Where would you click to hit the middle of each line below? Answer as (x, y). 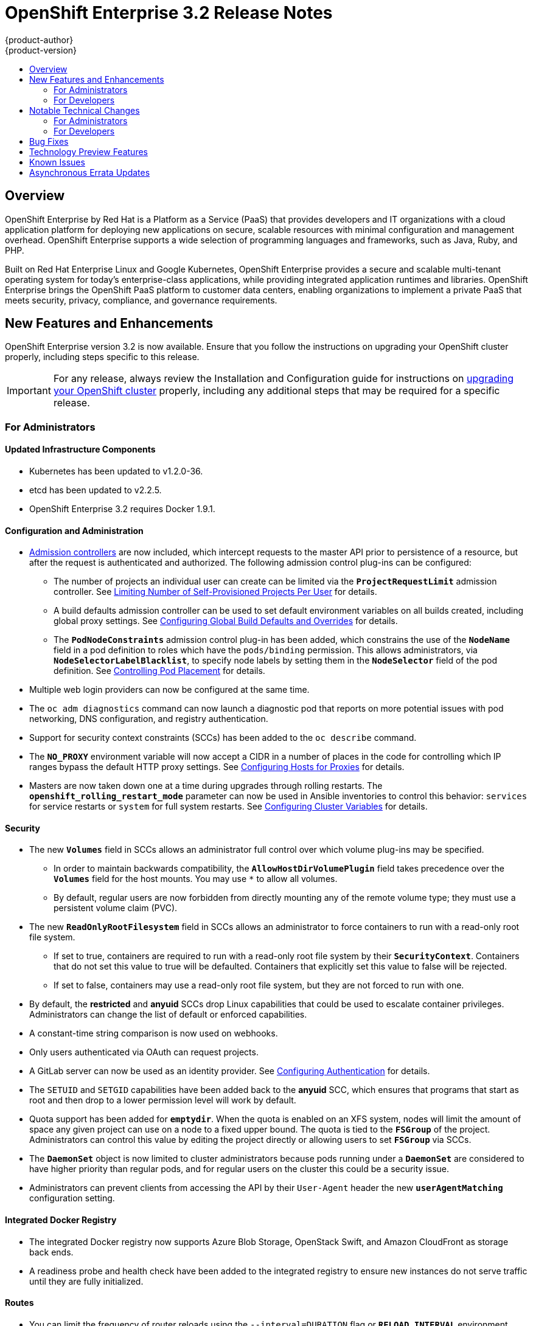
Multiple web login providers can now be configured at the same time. (169, 690)
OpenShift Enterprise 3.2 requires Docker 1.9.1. (122, 509)
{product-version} (41, 50)
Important (29, 391)
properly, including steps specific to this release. (102, 357)
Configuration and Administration (74, 530)
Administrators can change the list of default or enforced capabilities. (168, 1015)
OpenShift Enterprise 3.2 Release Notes (169, 13)
